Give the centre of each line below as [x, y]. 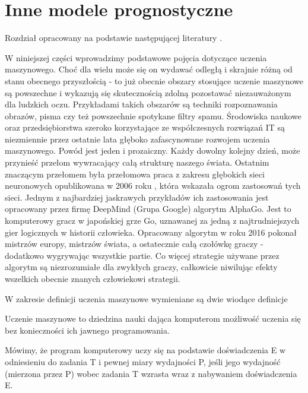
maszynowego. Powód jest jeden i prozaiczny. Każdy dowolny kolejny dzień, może [153, 150]
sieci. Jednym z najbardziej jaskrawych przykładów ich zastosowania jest [137, 197]
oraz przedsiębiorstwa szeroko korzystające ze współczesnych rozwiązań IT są [145, 127]
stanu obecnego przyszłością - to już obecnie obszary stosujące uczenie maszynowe [154, 80]
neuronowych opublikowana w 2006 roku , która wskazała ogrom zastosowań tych [153, 186]
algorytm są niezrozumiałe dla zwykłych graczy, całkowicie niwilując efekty [141, 267]
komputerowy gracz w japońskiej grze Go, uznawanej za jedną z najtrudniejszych [152, 221]
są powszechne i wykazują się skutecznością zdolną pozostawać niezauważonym [148, 92]
